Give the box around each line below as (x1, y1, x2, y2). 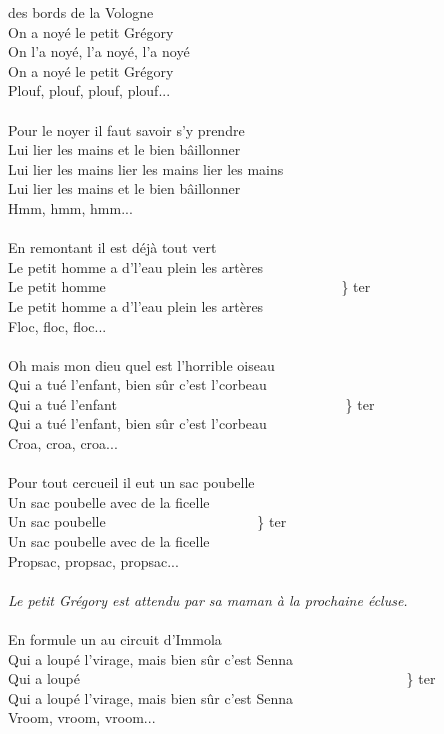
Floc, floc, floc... (8, 315, 107, 336)
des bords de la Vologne (8, 2, 154, 22)
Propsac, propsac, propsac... (8, 550, 179, 571)
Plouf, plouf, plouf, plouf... (8, 80, 171, 101)
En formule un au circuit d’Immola (8, 629, 222, 649)
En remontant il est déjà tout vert (8, 237, 217, 258)
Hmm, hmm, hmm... (8, 197, 133, 218)
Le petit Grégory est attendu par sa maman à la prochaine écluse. (8, 589, 408, 610)
